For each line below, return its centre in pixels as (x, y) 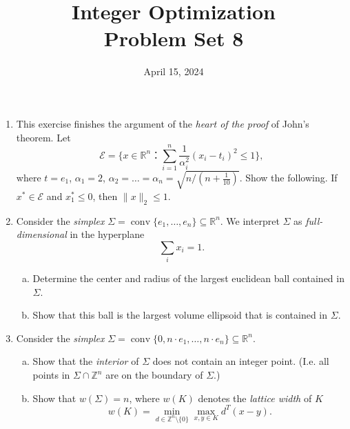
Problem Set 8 (174, 38)
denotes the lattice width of (255, 398)
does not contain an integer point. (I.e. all (241, 361)
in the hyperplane (107, 234)
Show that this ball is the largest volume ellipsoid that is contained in (180, 315)
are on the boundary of (154, 375)
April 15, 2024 (174, 71)
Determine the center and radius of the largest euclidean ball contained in (188, 278)
